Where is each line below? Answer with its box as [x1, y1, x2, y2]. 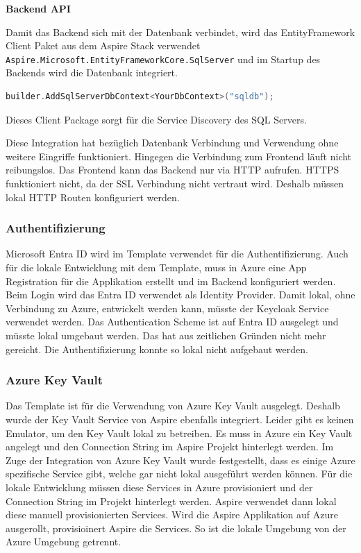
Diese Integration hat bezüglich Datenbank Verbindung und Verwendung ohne [6, 135, 339, 150]
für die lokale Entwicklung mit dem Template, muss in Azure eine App [6, 260, 307, 274]
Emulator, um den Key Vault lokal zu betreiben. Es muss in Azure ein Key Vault [6, 425, 353, 440]
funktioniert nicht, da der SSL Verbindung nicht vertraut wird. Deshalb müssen [6, 176, 344, 190]
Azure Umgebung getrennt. [6, 534, 121, 549]
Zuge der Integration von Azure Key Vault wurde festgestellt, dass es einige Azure [6, 452, 355, 467]
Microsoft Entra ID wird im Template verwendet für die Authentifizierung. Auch [6, 246, 349, 261]
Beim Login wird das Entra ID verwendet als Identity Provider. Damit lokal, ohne [6, 287, 355, 302]
